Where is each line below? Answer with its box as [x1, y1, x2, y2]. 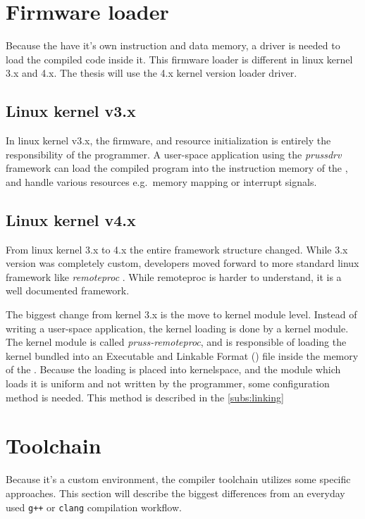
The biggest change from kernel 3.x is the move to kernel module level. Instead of [6, 307, 357, 322]
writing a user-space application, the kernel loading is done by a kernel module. [6, 320, 349, 335]
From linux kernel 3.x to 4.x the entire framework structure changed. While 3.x [6, 242, 348, 256]
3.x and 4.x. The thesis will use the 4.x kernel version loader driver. [6, 65, 297, 80]
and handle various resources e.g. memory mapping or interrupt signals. [6, 174, 317, 189]
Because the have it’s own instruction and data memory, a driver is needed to [6, 38, 340, 53]
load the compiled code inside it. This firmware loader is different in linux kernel [6, 51, 353, 66]
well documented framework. [6, 283, 130, 298]
